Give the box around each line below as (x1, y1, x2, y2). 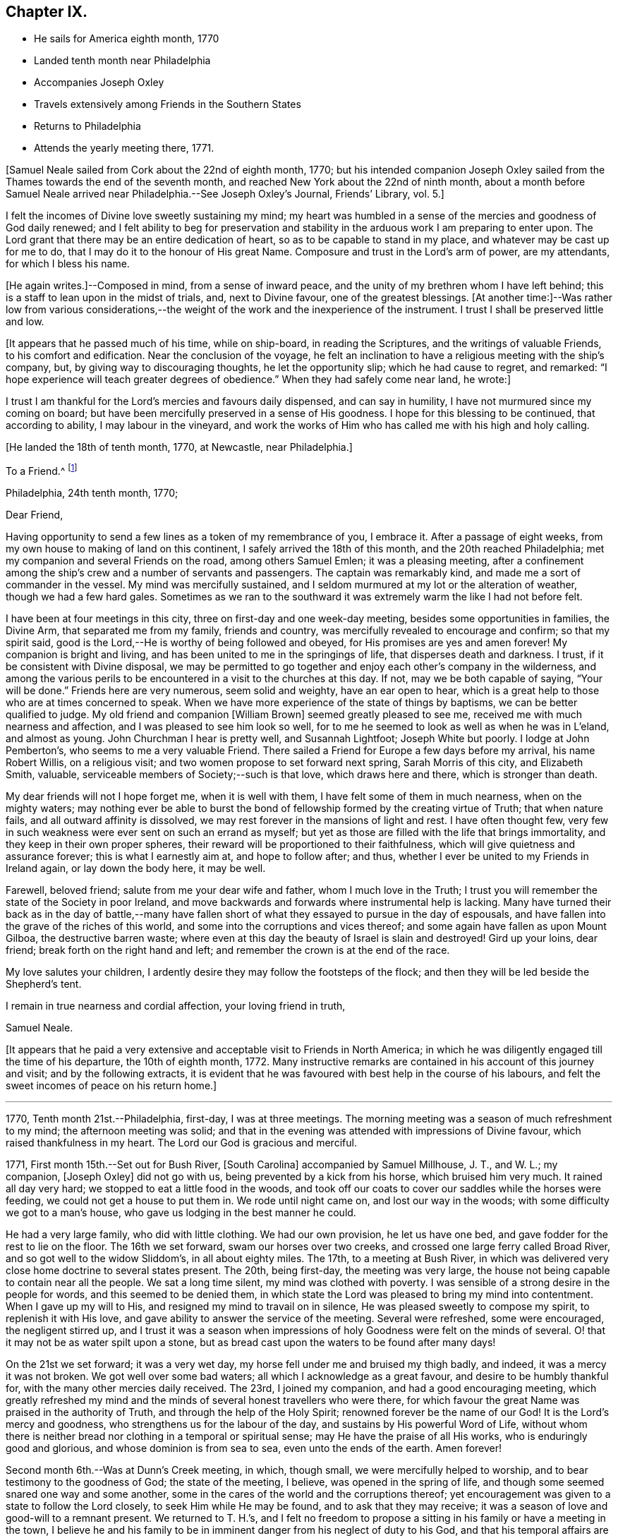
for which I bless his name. (6, 258, 130, 270)
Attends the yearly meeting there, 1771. (34, 142, 214, 155)
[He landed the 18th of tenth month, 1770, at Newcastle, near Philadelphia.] (6, 441, 353, 454)
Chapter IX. (6, 3, 87, 20)
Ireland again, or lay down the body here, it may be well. (6, 862, 266, 875)
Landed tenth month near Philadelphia (34, 54, 211, 67)
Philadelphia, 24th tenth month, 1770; (6, 487, 178, 499)
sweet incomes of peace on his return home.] (6, 1079, 217, 1092)
